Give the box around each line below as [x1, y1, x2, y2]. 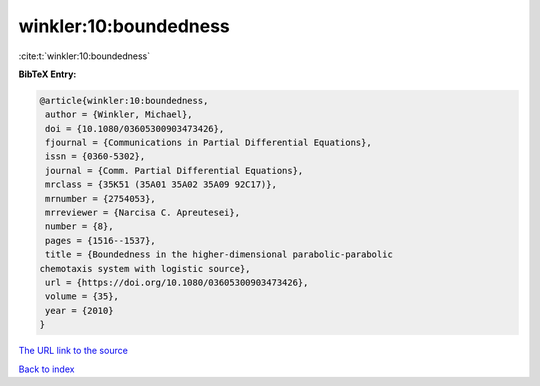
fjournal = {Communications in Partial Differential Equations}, [45, 137, 372, 149]
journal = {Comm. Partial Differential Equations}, [45, 165, 304, 176]
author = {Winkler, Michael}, [45, 109, 194, 120]
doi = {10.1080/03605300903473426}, [45, 123, 225, 134]
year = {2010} [45, 305, 114, 316]
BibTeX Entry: [18, 68, 77, 80]
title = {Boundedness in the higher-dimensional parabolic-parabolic [45, 249, 394, 260]
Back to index [18, 363, 75, 375]
